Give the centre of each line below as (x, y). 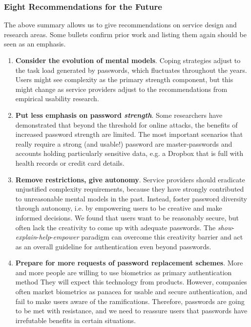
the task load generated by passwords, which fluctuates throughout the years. (131, 70)
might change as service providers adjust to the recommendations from (121, 89)
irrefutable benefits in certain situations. (75, 320)
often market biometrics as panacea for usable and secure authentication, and (131, 292)
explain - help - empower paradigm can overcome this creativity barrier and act (129, 237)
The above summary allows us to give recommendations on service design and (120, 25)
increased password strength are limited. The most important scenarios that (129, 134)
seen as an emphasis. (35, 44)
